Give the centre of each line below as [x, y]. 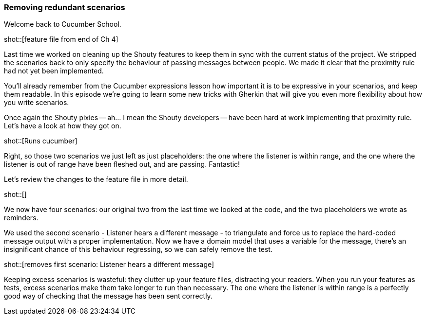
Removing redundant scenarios [65, 7]
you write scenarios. [37, 103]
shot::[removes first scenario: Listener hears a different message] [109, 265]
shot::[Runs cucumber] [41, 141]
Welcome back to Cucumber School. [63, 24]
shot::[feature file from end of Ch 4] [61, 39]
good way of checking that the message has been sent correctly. [108, 296]
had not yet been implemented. [54, 71]
